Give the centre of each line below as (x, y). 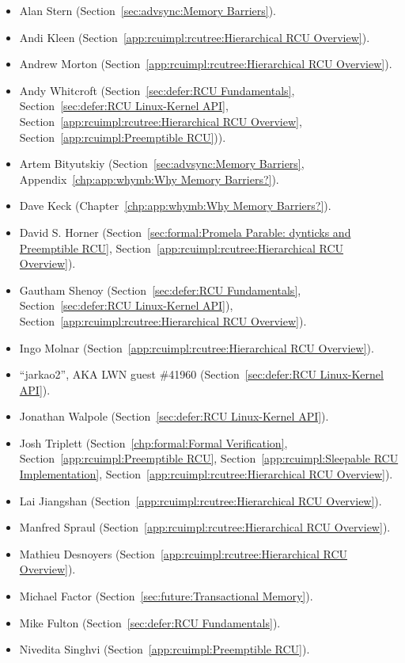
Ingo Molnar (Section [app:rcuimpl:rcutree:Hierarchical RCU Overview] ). (197, 347)
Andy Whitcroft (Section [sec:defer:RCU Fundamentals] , (157, 90)
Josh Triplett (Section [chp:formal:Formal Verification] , (153, 442)
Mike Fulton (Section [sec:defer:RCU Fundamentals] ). (150, 622)
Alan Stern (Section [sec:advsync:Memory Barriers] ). (148, 10)
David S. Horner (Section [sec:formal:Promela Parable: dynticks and (185, 232)
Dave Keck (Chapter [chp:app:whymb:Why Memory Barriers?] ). (175, 206)
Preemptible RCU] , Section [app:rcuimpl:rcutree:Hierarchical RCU (182, 248)
